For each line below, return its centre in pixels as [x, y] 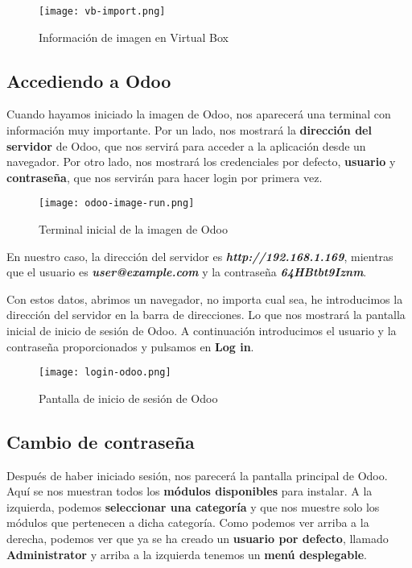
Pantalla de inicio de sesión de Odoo [128, 398]
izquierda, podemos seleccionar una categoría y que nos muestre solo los [193, 506]
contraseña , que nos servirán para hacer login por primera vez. [165, 177]
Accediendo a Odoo [89, 80]
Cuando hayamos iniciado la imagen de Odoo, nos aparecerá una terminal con [199, 114]
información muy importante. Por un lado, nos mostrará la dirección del [189, 130]
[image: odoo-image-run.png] [117, 203]
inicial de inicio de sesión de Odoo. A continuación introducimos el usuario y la [202, 331]
